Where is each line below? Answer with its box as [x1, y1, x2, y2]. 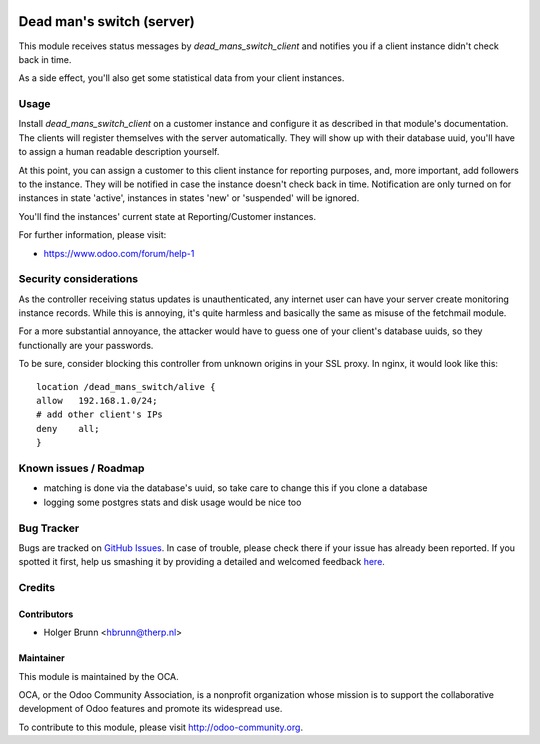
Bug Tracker [18, 521, 80, 535]
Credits [18, 581, 55, 595]
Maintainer [18, 652, 65, 664]
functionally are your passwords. [18, 339, 154, 351]
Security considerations [18, 272, 139, 286]
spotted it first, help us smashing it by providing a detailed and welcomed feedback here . [18, 556, 385, 568]
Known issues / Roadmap [18, 461, 145, 475]
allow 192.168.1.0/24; [36, 395, 158, 407]
